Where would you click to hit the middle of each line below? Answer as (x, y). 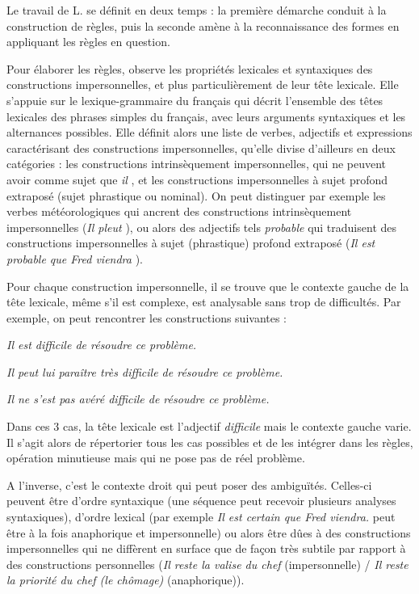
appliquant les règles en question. (88, 42)
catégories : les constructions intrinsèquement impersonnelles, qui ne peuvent (197, 164)
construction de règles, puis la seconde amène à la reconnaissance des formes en (203, 25)
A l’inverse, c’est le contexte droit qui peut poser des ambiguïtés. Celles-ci (189, 484)
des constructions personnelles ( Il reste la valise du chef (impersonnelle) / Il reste (207, 564)
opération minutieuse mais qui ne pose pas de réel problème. (156, 458)
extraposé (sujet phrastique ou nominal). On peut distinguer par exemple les (196, 195)
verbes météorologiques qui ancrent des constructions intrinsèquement (179, 211)
